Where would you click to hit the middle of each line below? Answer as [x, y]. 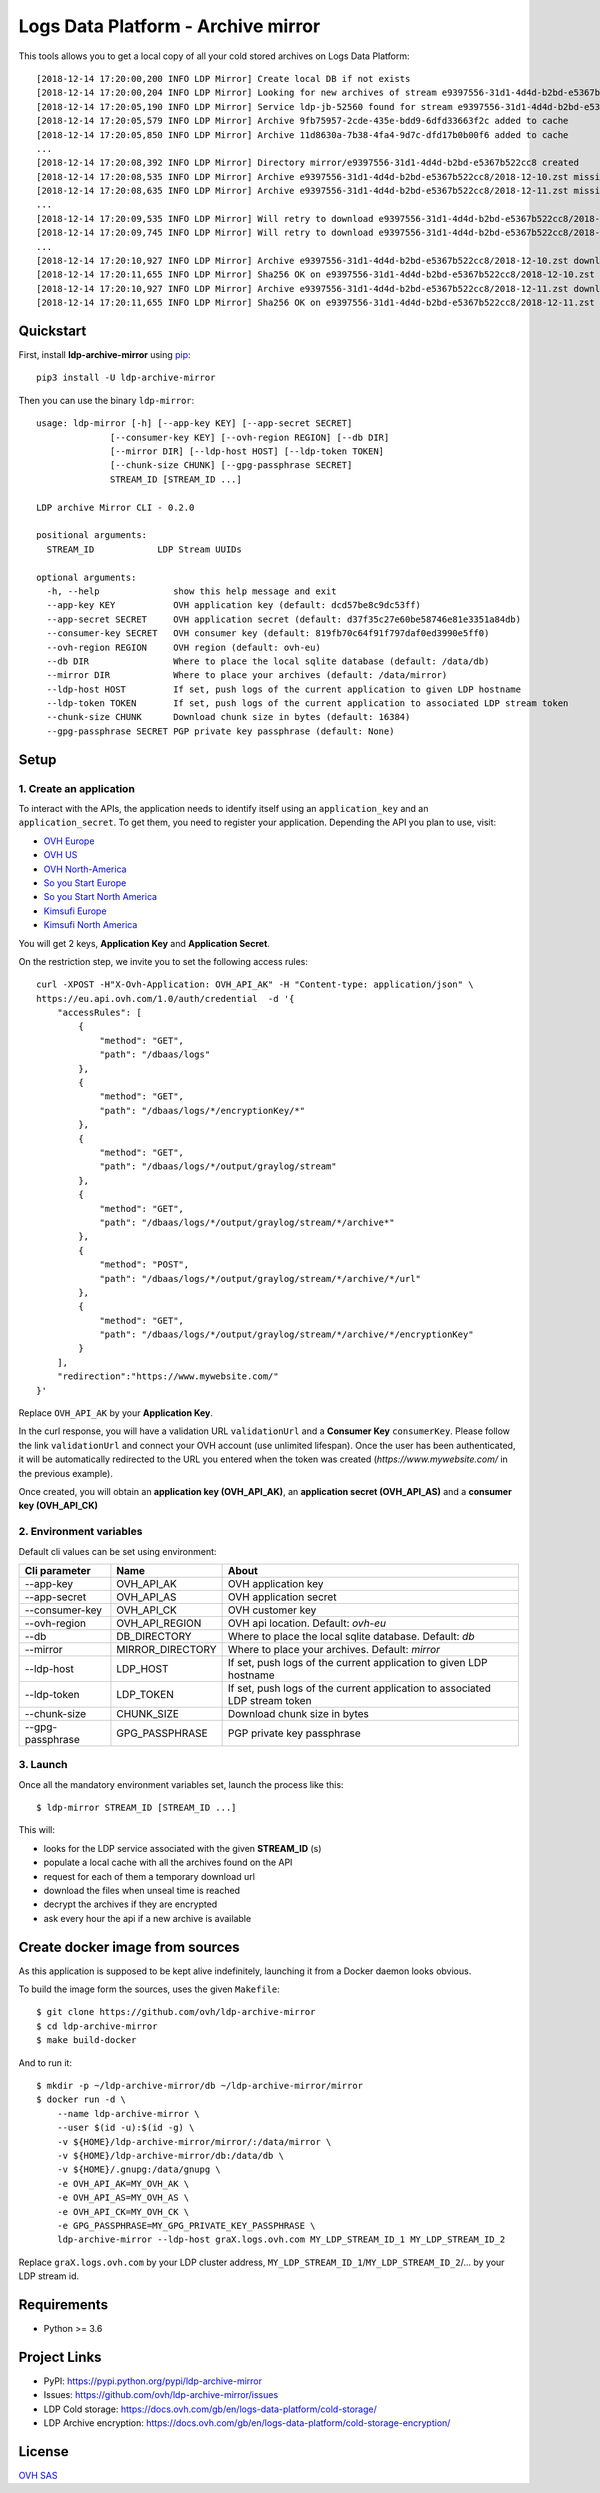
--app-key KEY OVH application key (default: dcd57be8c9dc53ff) [234, 605]
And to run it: [45, 2062]
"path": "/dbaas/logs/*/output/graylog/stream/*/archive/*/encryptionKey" [286, 1334]
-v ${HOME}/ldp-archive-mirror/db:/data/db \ [170, 2155]
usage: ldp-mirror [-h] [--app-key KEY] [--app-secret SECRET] [194, 423]
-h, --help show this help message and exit [191, 591]
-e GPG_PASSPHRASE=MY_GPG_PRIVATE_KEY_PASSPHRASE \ [186, 2225]
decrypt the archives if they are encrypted [130, 1904]
